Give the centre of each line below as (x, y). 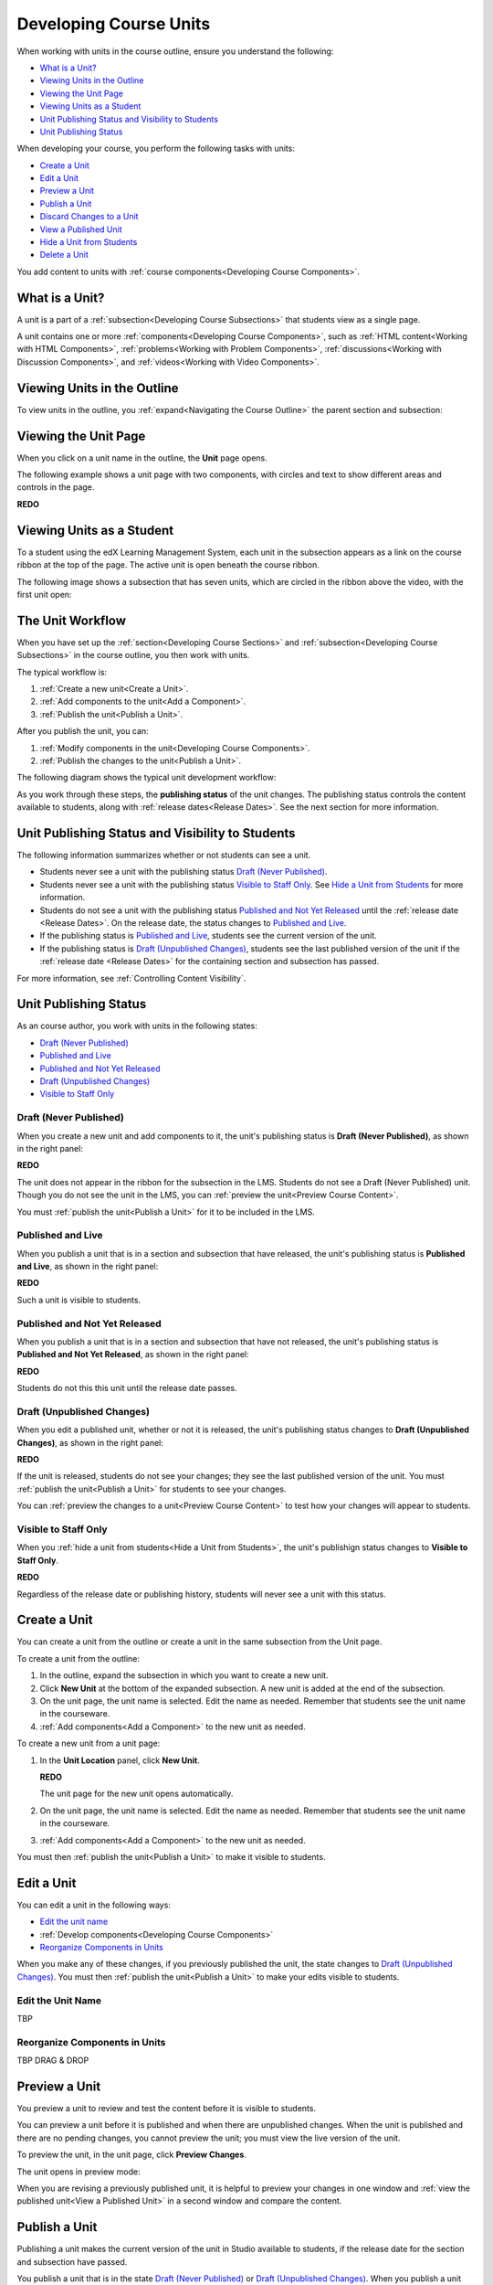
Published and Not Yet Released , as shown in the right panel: (133, 1355)
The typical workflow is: (62, 672)
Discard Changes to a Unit (89, 217)
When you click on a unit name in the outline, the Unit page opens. (142, 458)
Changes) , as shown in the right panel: (90, 1442)
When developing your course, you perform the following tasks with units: (156, 149)
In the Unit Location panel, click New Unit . (120, 1760)
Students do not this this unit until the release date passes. (127, 1388)
